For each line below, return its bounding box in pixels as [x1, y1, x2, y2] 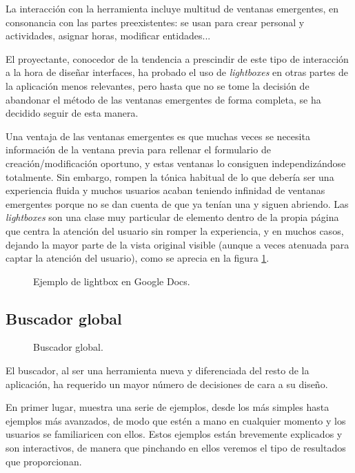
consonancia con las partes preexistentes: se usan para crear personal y [6, 15, 305, 29]
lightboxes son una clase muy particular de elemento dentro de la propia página [6, 210, 339, 224]
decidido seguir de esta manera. [6, 106, 139, 120]
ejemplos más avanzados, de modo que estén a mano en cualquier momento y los [6, 413, 346, 427]
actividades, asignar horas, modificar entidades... [6, 28, 211, 43]
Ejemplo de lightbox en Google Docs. [33, 273, 190, 288]
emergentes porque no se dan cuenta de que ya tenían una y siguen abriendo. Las [6, 196, 349, 211]
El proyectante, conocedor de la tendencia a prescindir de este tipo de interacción [6, 51, 349, 66]
